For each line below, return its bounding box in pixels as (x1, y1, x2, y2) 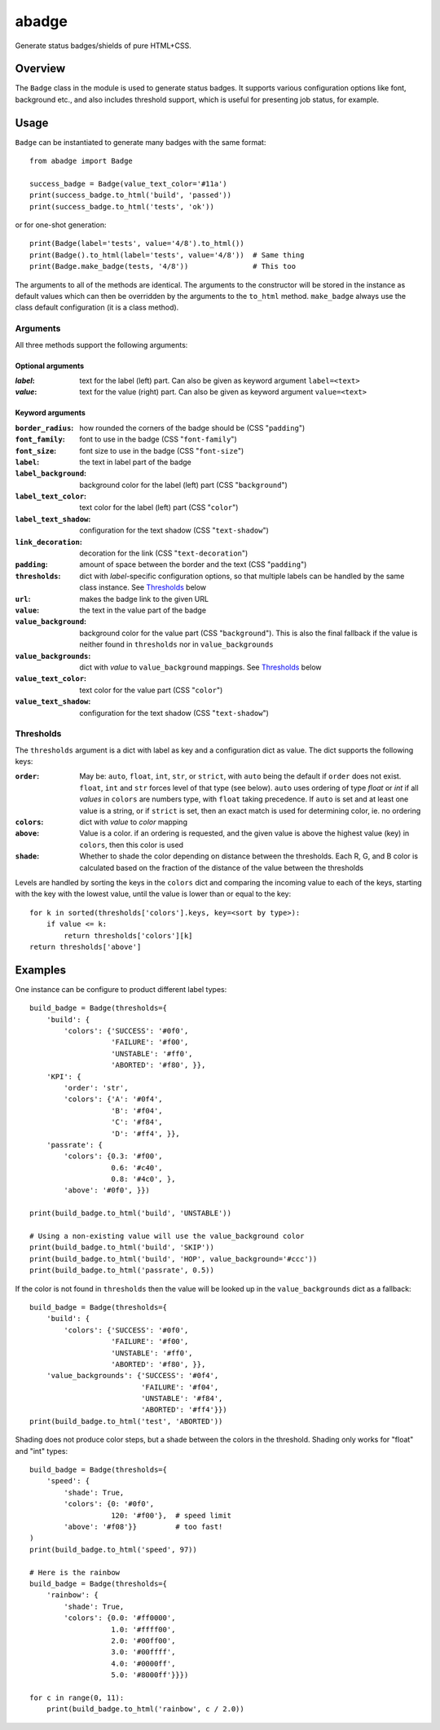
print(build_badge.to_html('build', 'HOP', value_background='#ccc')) (29, 1254, 318, 1263)
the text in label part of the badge (79, 457, 191, 467)
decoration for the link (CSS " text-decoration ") (79, 548, 249, 558)
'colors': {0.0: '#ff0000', (64, 1614, 176, 1622)
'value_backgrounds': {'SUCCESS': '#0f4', (46, 1371, 219, 1381)
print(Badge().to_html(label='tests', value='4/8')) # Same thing (29, 250, 305, 260)
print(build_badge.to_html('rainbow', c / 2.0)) (46, 1705, 244, 1714)
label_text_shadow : (15, 514, 91, 524)
